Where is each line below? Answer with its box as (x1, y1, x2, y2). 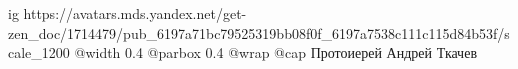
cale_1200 (8, 42, 70, 63)
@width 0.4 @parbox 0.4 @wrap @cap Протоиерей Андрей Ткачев (74, 42, 477, 63)
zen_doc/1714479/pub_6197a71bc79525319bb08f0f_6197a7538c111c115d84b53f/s (8, 22, 510, 43)
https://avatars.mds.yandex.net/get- (23, 3, 247, 23)
